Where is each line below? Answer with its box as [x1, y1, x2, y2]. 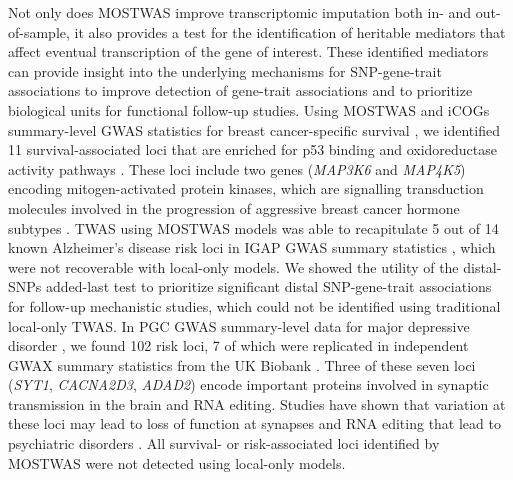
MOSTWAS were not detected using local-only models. [8, 452, 346, 473]
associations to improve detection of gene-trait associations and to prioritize [8, 80, 473, 101]
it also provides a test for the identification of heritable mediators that [74, 21, 506, 42]
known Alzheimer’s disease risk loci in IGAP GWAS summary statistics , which [8, 237, 496, 258]
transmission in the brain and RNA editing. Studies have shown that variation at [8, 393, 506, 414]
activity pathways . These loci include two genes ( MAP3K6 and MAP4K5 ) [8, 158, 466, 179]
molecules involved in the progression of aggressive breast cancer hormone [8, 197, 460, 218]
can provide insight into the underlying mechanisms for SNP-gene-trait [8, 60, 442, 81]
